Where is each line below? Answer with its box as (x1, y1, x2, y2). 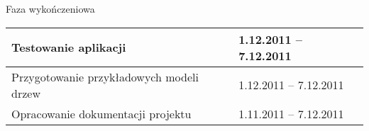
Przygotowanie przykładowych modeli (11, 68, 199, 85)
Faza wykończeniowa (6, 1, 95, 16)
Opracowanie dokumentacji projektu (11, 105, 192, 122)
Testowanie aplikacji (11, 39, 126, 56)
